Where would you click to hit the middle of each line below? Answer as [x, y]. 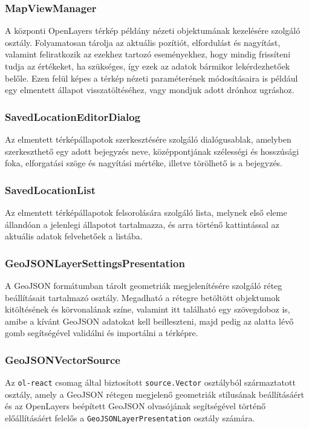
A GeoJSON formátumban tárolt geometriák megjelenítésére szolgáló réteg [144, 285]
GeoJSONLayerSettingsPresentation [95, 263]
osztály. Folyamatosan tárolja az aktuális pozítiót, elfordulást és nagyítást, [143, 42]
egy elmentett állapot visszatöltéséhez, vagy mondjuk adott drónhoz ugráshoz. [150, 90]
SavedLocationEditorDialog [73, 116]
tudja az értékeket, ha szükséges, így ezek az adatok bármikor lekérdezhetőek [148, 66]
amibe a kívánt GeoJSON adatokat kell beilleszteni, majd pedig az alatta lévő [149, 321]
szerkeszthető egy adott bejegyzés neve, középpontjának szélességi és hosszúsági [152, 151]
